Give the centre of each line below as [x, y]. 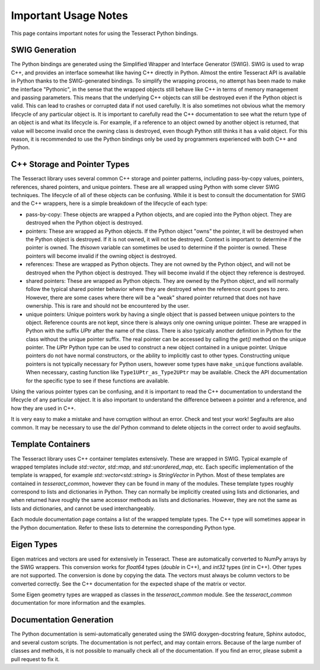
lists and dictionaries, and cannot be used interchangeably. [83, 508]
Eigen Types [34, 544]
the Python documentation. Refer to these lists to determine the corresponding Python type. [123, 527]
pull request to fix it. [35, 659]
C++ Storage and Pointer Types [70, 164]
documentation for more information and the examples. [78, 603]
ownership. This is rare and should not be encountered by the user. [108, 306]
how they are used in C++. [44, 408]
